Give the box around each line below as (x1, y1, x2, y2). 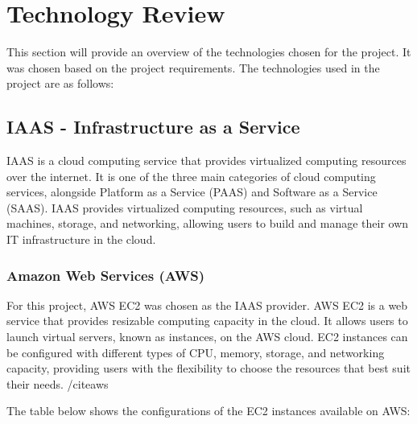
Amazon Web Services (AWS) (6, 265, 205, 285)
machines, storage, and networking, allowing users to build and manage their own (6, 215, 409, 232)
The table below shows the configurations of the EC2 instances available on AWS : (6, 402, 411, 419)
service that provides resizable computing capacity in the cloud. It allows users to (6, 312, 408, 329)
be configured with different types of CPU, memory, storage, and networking (6, 344, 385, 360)
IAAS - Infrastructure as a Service (6, 114, 300, 139)
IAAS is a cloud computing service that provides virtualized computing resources (6, 152, 407, 169)
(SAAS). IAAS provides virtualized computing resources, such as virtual (6, 199, 363, 216)
